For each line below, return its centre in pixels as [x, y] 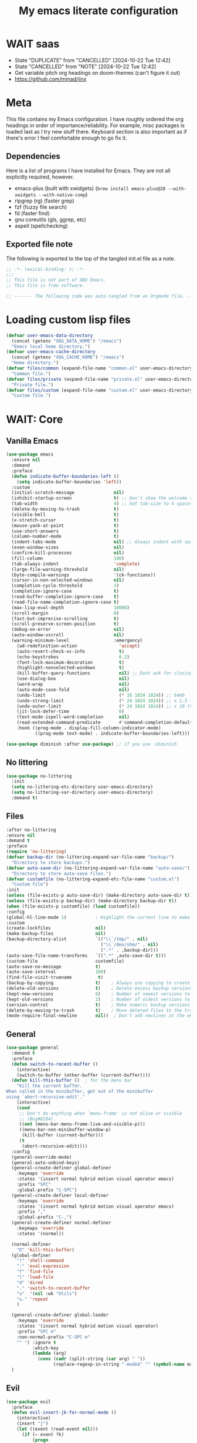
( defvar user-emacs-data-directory [50, 335]
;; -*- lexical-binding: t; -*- [45, 269]
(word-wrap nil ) [73, 684]
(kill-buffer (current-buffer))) [62, 1135]
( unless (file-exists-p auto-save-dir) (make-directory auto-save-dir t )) [99, 896]
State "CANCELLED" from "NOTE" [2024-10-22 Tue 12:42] [85, 67]
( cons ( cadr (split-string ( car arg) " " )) [91, 1359]
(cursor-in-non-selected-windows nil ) [68, 580]
